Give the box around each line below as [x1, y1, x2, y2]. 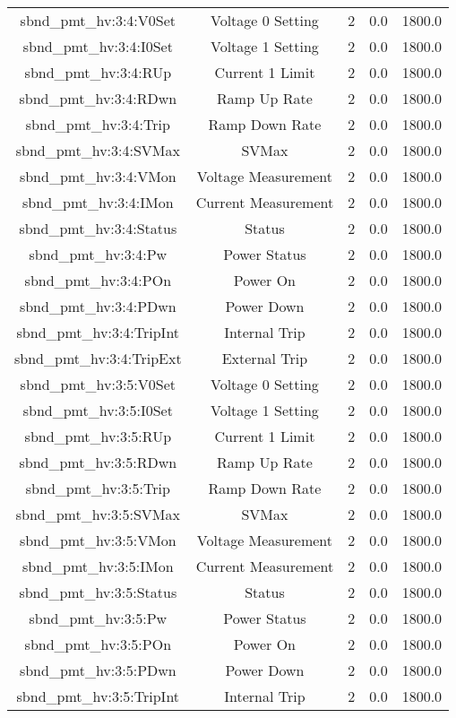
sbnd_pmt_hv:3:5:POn [24, 634, 172, 654]
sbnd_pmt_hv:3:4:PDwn [19, 296, 176, 316]
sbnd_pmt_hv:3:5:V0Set [20, 374, 176, 394]
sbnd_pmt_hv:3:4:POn [24, 270, 172, 290]
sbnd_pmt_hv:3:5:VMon [19, 530, 176, 550]
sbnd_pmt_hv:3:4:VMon [19, 166, 176, 186]
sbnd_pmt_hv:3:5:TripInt [16, 686, 180, 706]
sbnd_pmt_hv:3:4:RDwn [19, 88, 177, 108]
